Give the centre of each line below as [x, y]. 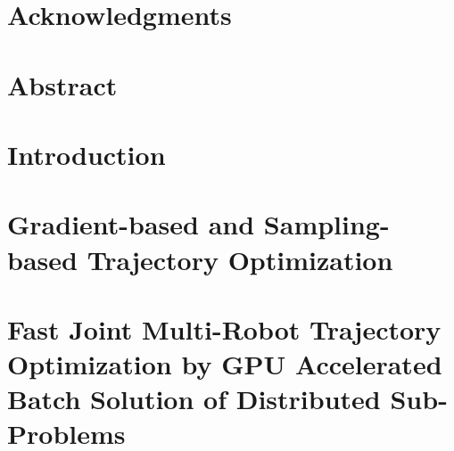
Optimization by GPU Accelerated [225, 364]
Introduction [87, 154]
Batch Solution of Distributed [194, 399]
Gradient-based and [131, 224]
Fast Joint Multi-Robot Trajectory [224, 328]
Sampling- [326, 224]
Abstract [62, 84]
